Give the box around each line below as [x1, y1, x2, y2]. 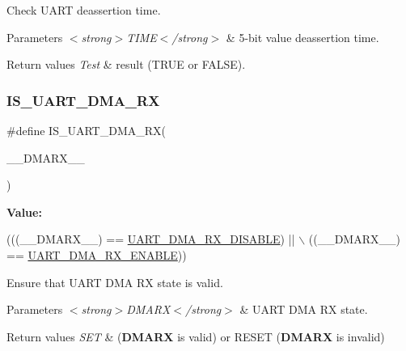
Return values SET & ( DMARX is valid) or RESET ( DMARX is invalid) [6, 328, 385, 345]
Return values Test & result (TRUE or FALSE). [6, 56, 246, 73]
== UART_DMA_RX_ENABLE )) [6, 246, 187, 263]
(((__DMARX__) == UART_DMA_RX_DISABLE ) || [6, 230, 295, 247]
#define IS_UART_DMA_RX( [6, 122, 166, 138]
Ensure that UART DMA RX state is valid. [6, 273, 223, 290]
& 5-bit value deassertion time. [226, 28, 379, 45]
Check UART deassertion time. [6, 2, 161, 18]
